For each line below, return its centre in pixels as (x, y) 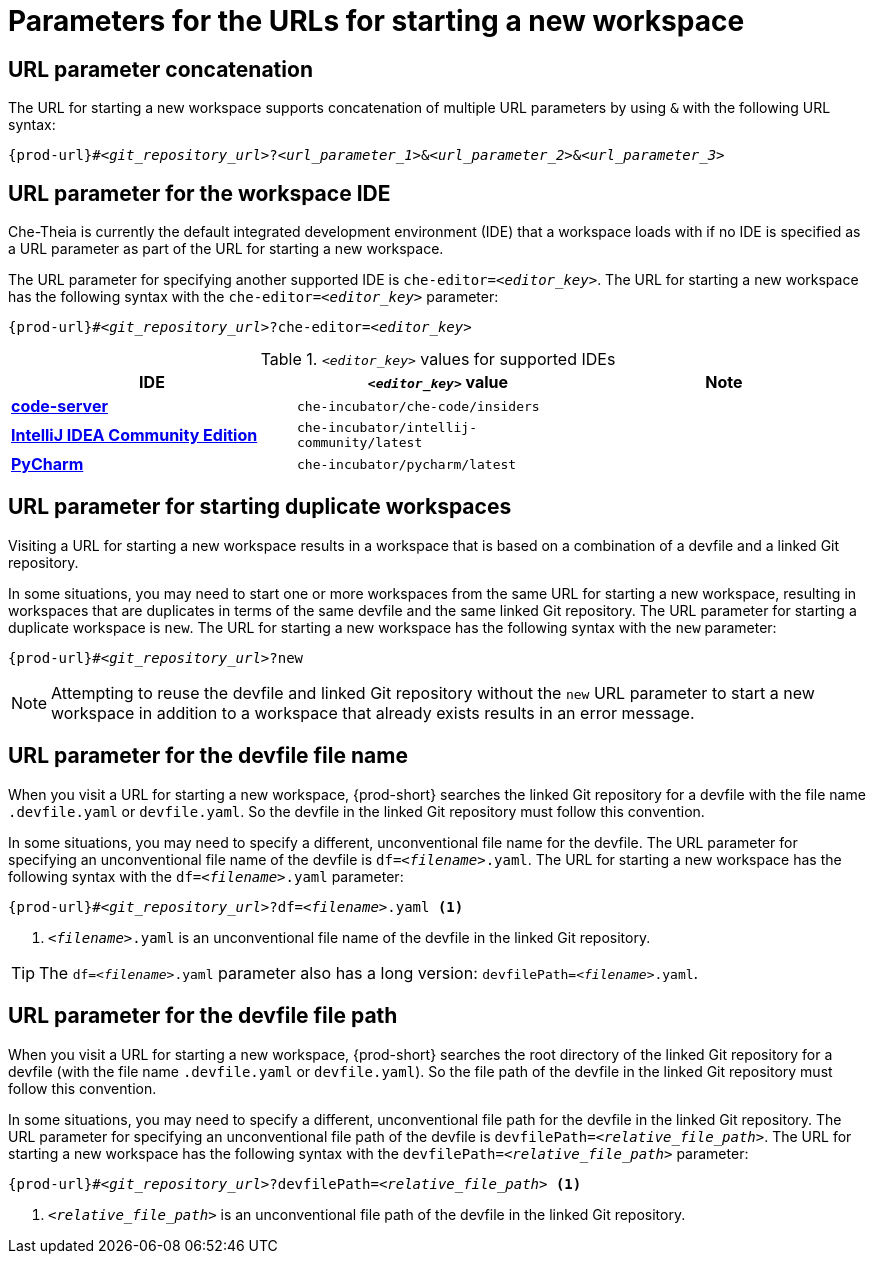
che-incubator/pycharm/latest (406, 464)
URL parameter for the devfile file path (203, 1016)
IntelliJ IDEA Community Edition (134, 435)
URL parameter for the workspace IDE (199, 193)
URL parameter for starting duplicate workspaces (260, 507)
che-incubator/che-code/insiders (418, 406)
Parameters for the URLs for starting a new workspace (376, 21)
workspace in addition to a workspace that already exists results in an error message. (373, 712)
